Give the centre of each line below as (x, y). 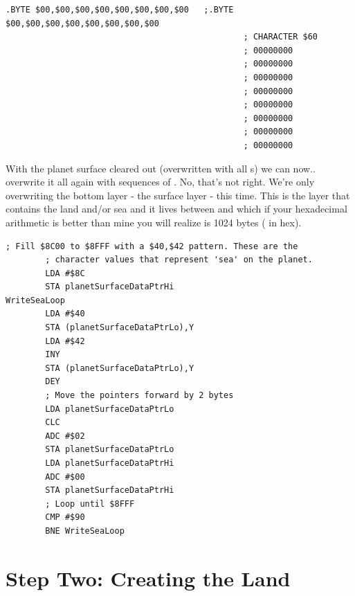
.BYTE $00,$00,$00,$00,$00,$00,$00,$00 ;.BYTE (120, 10)
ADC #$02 (65, 436)
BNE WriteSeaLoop (85, 531)
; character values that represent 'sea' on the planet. (179, 260)
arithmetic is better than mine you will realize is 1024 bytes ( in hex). (154, 222)
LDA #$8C (65, 273)
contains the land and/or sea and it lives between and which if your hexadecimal (176, 209)
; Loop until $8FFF (90, 504)
